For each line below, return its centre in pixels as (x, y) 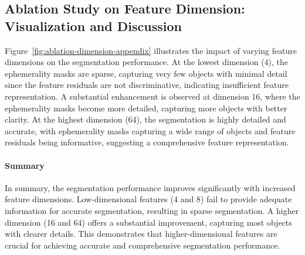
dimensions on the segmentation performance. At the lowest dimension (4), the (147, 62)
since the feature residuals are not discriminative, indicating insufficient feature (147, 85)
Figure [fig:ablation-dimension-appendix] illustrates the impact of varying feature (151, 50)
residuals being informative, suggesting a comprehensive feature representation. (147, 142)
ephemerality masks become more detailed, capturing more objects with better (146, 108)
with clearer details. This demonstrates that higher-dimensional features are (141, 234)
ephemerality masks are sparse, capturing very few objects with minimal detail (146, 73)
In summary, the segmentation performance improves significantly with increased (150, 187)
